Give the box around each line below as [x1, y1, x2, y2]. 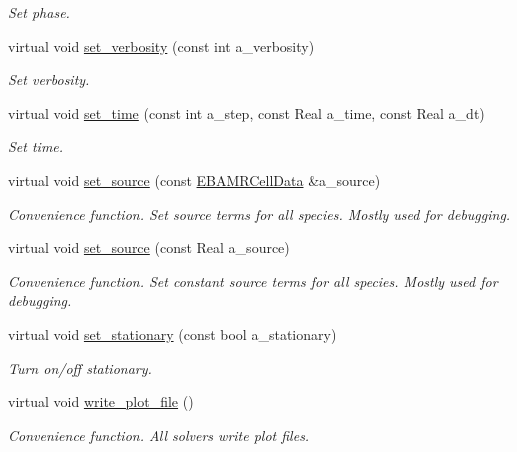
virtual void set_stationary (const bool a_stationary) [8, 323, 337, 344]
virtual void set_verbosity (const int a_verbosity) [8, 35, 315, 56]
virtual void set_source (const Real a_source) [8, 237, 290, 258]
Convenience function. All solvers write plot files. [8, 424, 310, 445]
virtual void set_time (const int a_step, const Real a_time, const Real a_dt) [8, 102, 485, 123]
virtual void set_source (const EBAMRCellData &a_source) [8, 169, 381, 190]
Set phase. [8, 2, 70, 22]
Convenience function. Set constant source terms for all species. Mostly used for [8, 270, 498, 291]
